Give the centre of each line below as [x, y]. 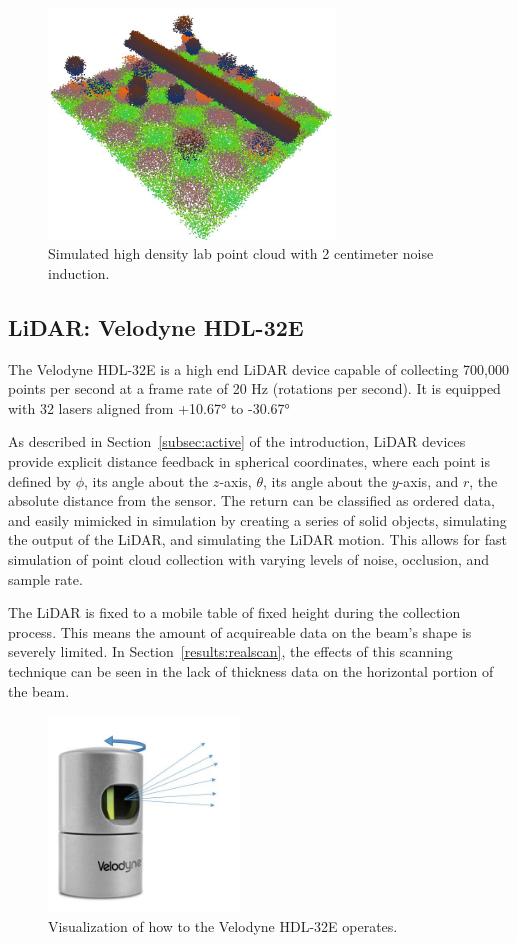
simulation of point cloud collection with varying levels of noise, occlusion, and [249, 558]
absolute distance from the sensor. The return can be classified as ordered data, [251, 500]
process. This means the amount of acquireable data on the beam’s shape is [240, 631]
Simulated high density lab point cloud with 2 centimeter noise [241, 253]
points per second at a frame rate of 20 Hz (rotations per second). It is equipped [254, 388]
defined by [40, 480]
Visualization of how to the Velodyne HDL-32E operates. [223, 925]
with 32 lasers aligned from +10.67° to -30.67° [149, 407]
